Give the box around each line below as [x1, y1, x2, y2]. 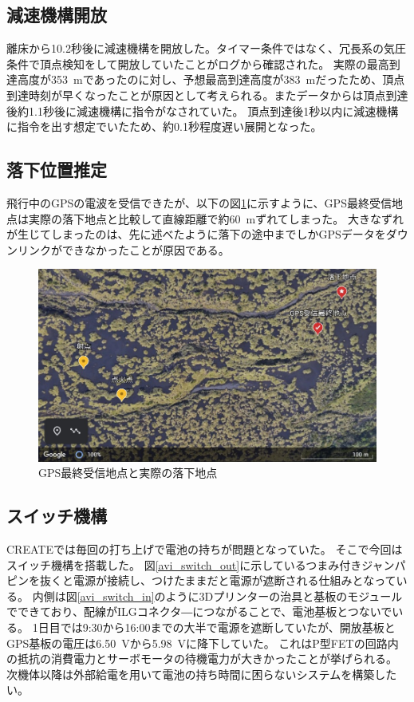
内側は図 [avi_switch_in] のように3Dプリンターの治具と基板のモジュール [32, 587, 403, 604]
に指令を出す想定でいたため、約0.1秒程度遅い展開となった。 [6, 118, 322, 135]
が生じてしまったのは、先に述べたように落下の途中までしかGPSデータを [6, 226, 386, 243]
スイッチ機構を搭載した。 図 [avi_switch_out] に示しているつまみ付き [6, 556, 362, 573]
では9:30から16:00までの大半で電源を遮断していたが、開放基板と [60, 619, 396, 635]
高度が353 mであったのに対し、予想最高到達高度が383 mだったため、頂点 [17, 71, 405, 88]
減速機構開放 [6, 2, 107, 27]
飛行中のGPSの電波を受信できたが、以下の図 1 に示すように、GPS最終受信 [6, 194, 392, 211]
